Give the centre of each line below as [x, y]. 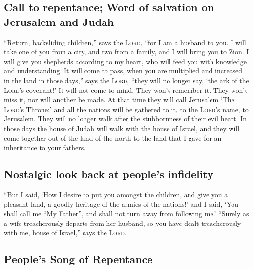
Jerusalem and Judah [59, 21]
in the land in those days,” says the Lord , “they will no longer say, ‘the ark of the [126, 80]
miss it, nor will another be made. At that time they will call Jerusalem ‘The [119, 100]
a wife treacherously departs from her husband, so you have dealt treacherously [123, 223]
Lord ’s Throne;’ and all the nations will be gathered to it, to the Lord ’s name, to [126, 109]
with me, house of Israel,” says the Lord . [65, 233]
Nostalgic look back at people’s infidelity [109, 174]
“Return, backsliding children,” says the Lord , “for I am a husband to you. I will [125, 42]
